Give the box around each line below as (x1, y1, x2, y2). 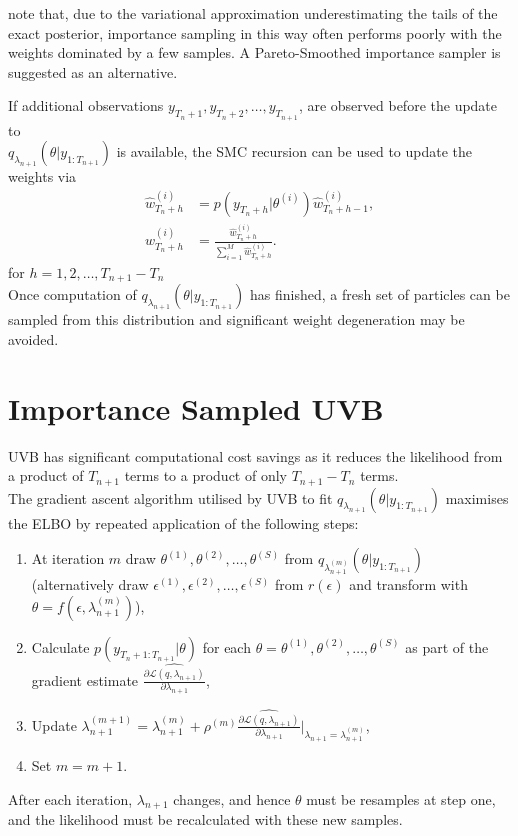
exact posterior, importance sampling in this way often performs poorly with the (8, 22, 502, 43)
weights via (8, 166, 77, 187)
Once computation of (8, 284, 137, 305)
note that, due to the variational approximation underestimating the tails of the (8, 3, 498, 23)
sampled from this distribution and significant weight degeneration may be (8, 309, 465, 330)
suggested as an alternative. (8, 61, 178, 82)
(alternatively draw (31, 574, 149, 595)
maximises (445, 487, 509, 508)
